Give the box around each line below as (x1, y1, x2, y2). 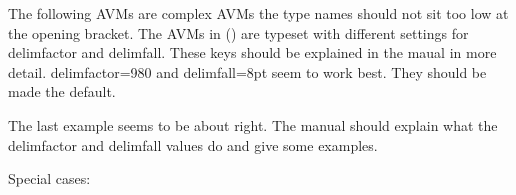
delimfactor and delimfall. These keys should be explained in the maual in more (8, 42, 497, 63)
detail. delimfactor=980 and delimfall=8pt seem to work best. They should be (8, 61, 487, 82)
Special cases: (8, 168, 91, 189)
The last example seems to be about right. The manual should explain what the (8, 114, 498, 135)
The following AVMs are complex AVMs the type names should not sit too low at (8, 3, 509, 23)
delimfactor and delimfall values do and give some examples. (8, 134, 378, 155)
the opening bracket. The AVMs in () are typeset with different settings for (8, 22, 469, 43)
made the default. (8, 81, 116, 102)
